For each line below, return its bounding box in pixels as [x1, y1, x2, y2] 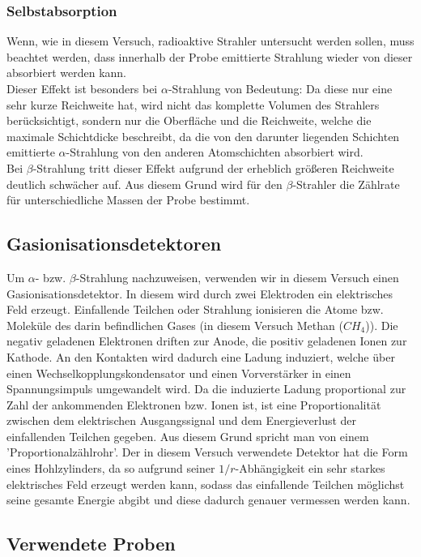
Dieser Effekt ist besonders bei [6, 80, 158, 96]
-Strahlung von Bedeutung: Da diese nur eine [168, 80, 393, 96]
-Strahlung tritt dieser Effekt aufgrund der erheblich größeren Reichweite [32, 159, 394, 176]
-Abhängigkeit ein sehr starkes [235, 460, 385, 477]
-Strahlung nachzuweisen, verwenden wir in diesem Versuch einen [75, 268, 399, 285]
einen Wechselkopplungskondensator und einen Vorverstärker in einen [6, 364, 351, 381]
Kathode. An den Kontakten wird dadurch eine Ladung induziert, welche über [6, 348, 395, 365]
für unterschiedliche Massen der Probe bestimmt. [6, 191, 250, 208]
